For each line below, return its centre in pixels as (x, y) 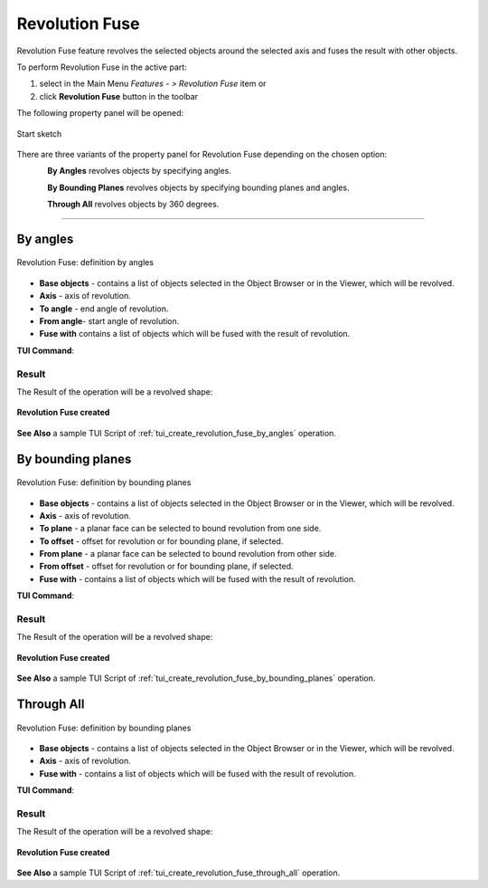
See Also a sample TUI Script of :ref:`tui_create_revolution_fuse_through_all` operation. (178, 873)
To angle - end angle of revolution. (104, 309)
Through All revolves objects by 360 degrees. (133, 205)
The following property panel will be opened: (100, 113)
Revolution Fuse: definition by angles (85, 263)
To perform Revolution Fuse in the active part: (102, 67)
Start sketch (39, 134)
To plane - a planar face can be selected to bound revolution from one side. (180, 529)
